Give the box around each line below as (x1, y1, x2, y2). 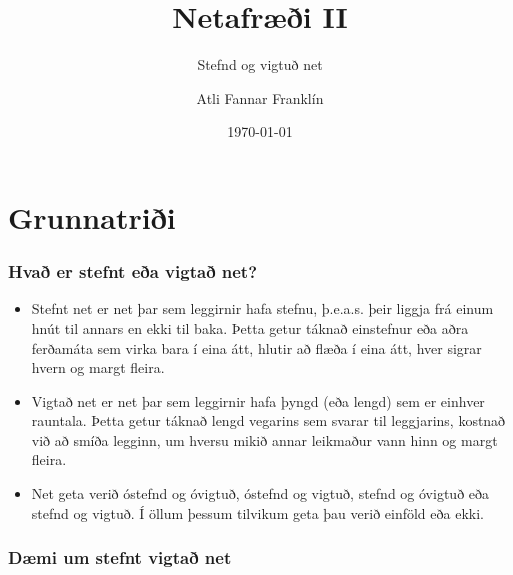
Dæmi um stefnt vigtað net (8, 545, 232, 570)
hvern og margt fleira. (31, 357, 165, 378)
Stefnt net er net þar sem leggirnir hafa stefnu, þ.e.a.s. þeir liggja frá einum (31, 298, 494, 319)
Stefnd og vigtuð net (197, 54, 323, 75)
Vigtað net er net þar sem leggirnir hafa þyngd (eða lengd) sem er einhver (31, 390, 485, 411)
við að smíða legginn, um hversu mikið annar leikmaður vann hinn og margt (31, 429, 498, 450)
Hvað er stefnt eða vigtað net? (8, 259, 258, 284)
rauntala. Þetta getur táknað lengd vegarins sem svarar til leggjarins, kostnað (31, 410, 506, 431)
